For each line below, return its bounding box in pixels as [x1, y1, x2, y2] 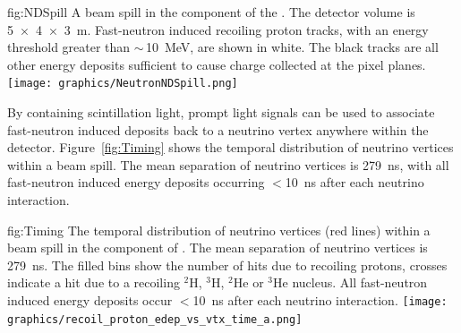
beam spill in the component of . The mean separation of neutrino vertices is [7, 238, 428, 257]
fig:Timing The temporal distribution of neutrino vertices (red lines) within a [7, 220, 431, 239]
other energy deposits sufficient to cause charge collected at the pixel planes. [7, 55, 426, 73]
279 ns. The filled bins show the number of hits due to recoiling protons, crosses [7, 255, 448, 274]
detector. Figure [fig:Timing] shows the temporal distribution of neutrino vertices [7, 138, 454, 157]
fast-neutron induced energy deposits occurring [7, 173, 265, 192]
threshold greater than [7, 38, 131, 56]
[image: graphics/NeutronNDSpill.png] [7, 77, 238, 90]
